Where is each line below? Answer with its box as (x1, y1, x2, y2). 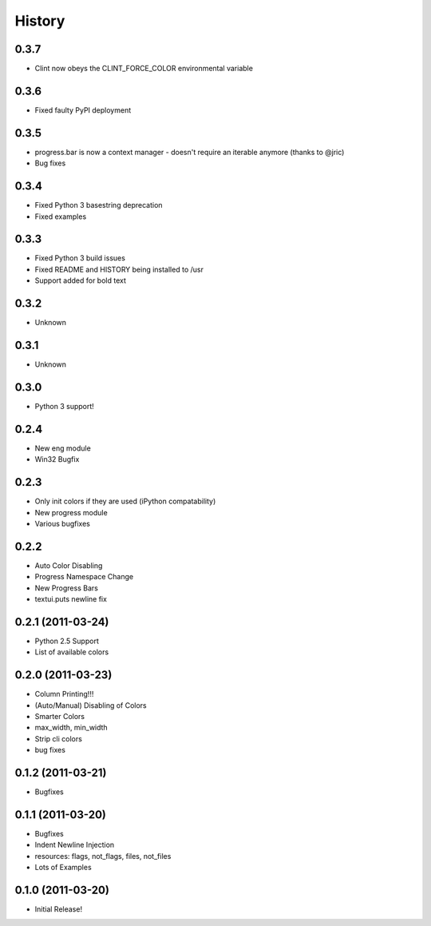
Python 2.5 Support (34, 636, 99, 646)
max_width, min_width (34, 723, 108, 733)
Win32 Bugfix (34, 455, 80, 464)
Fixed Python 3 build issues (34, 253, 125, 263)
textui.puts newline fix (34, 594, 108, 604)
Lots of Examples (34, 863, 92, 872)
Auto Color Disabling (34, 560, 103, 570)
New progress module (34, 507, 108, 517)
